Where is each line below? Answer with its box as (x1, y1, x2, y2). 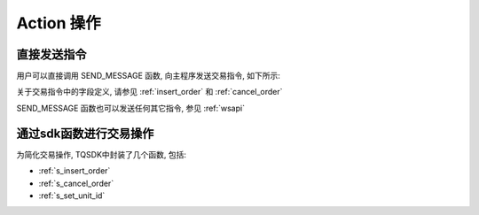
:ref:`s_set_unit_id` (38, 190, 106, 201)
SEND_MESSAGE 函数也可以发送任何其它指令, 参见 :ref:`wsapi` (16, 103, 246, 113)
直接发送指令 (16, 47, 87, 62)
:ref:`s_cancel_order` (38, 178, 114, 188)
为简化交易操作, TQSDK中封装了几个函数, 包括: (16, 149, 186, 159)
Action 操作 (16, 13, 101, 33)
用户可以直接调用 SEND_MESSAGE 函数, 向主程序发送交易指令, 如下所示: (16, 71, 281, 81)
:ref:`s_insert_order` (38, 165, 111, 176)
